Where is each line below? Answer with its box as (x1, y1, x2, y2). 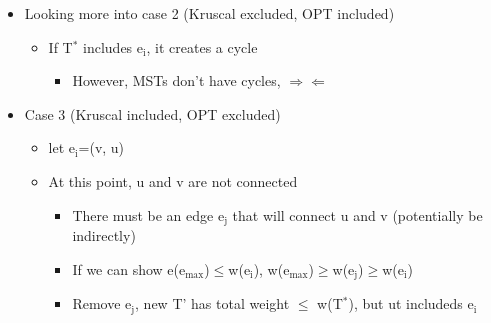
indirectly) (72, 225, 136, 246)
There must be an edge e (72, 204, 225, 225)
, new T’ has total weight (135, 293, 290, 314)
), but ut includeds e (348, 293, 474, 314)
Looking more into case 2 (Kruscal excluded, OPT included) (24, 3, 395, 23)
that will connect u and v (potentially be (232, 204, 483, 225)
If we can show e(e (72, 258, 186, 279)
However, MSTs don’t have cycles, (72, 70, 281, 91)
